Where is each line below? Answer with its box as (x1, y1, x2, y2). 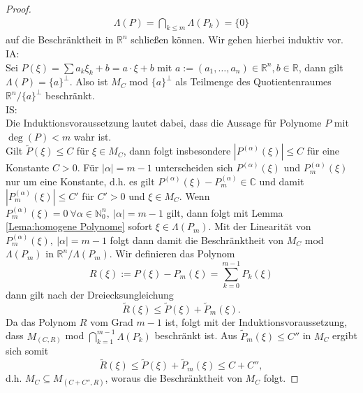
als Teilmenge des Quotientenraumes (175, 74, 332, 89)
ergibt (332, 328, 357, 343)
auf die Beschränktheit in (6, 32, 114, 47)
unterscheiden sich (155, 160, 233, 175)
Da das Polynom (6, 314, 77, 329)
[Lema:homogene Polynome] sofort (6, 219, 153, 234)
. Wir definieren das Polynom (109, 246, 235, 261)
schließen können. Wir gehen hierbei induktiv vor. (131, 32, 344, 47)
